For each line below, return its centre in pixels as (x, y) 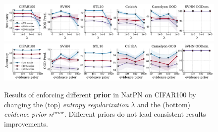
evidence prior (26, 114)
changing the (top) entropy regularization (66, 104)
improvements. (26, 123)
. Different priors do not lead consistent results (135, 114)
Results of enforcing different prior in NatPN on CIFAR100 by (100, 94)
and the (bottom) (164, 104)
